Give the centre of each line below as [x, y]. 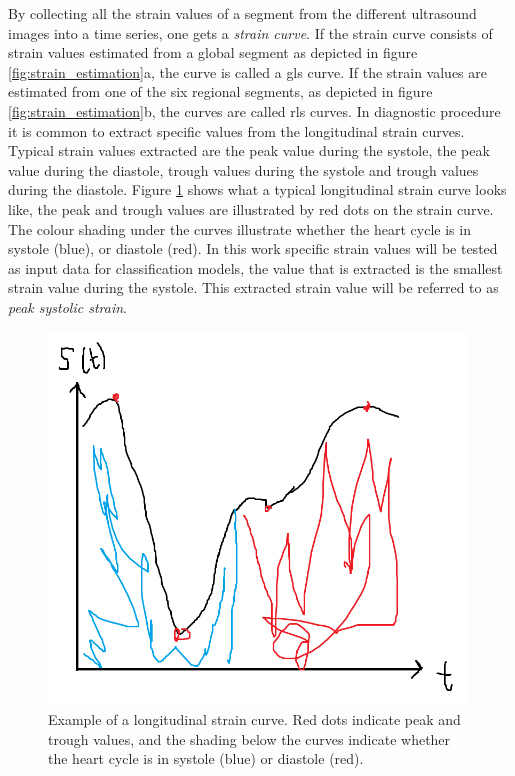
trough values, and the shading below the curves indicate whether [249, 738]
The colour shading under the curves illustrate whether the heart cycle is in [239, 228]
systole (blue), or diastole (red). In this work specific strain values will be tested [253, 248]
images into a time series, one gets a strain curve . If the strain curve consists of [250, 32]
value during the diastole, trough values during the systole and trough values [243, 169]
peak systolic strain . [67, 306]
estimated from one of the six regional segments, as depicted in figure [220, 91]
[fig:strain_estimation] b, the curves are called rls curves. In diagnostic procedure [254, 110]
